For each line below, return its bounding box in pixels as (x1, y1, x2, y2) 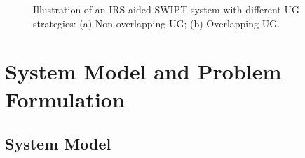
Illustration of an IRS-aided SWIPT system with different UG (33, 2, 299, 16)
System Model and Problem (5, 57, 282, 86)
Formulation (5, 84, 125, 113)
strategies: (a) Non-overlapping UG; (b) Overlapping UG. (33, 15, 280, 30)
